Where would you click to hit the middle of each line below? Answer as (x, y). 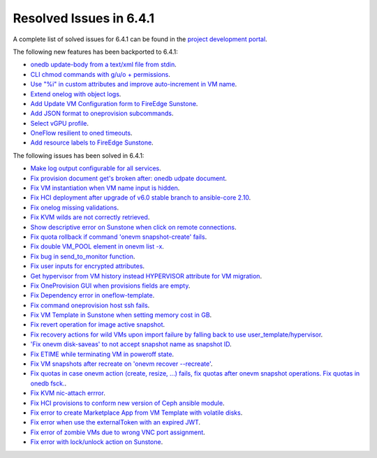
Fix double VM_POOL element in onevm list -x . (97, 246)
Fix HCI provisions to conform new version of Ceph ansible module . (127, 403)
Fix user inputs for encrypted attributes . (88, 266)
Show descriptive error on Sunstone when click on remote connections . (133, 227)
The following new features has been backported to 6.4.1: (95, 52)
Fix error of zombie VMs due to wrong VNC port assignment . (118, 432)
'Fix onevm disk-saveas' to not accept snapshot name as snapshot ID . (131, 344)
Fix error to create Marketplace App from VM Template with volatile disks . (136, 413)
